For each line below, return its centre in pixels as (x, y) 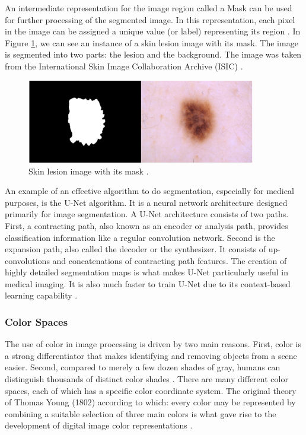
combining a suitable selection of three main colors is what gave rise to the (141, 413)
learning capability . (41, 295)
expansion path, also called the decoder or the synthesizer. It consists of (136, 249)
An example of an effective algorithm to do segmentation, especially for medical (149, 191)
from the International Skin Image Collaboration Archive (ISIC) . (124, 66)
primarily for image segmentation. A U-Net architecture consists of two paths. (147, 214)
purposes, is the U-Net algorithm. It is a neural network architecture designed (146, 202)
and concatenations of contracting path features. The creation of (170, 260)
